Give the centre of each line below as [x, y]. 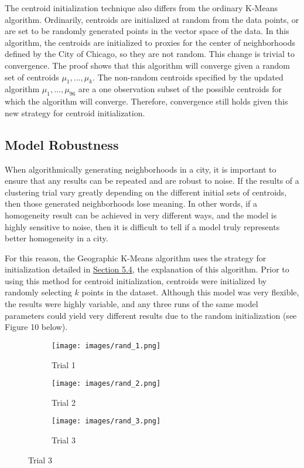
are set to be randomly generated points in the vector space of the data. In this [147, 31]
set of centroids [32, 77]
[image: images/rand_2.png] [106, 384]
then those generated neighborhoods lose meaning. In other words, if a [131, 203]
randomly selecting [38, 292]
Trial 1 [64, 364]
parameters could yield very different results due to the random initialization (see [151, 315]
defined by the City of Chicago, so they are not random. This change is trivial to [150, 54]
